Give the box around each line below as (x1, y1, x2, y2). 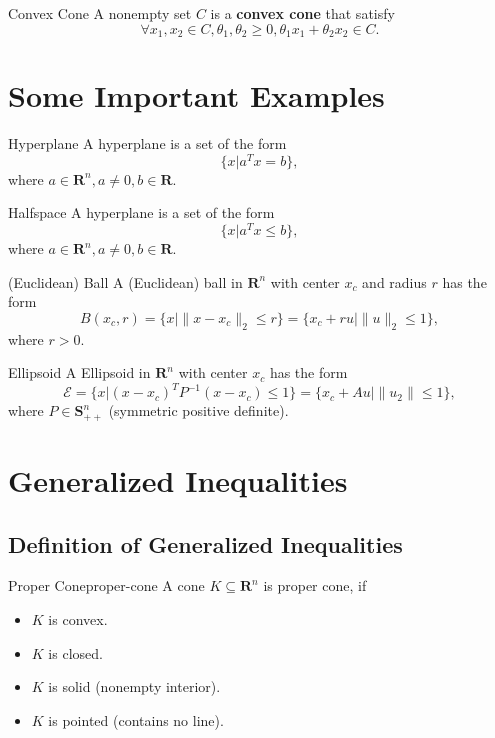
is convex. (48, 609, 108, 629)
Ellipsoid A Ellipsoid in (8, 362, 151, 383)
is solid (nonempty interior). (48, 676, 221, 697)
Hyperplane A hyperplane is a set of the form (8, 133, 287, 154)
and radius (362, 271, 427, 292)
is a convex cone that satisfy (210, 3, 395, 23)
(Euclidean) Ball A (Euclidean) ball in (8, 271, 243, 292)
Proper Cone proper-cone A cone (8, 575, 205, 596)
